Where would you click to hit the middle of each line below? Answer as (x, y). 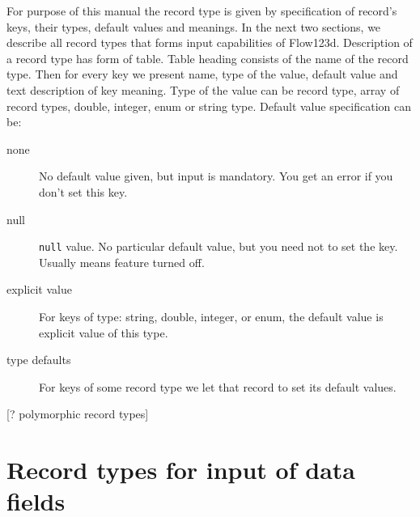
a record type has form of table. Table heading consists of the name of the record (208, 58)
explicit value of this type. (104, 332)
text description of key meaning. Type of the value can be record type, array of (203, 89)
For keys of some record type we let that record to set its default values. (218, 386)
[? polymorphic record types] (78, 414)
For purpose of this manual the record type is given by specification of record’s (202, 11)
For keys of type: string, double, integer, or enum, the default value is (211, 316)
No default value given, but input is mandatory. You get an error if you (216, 176)
